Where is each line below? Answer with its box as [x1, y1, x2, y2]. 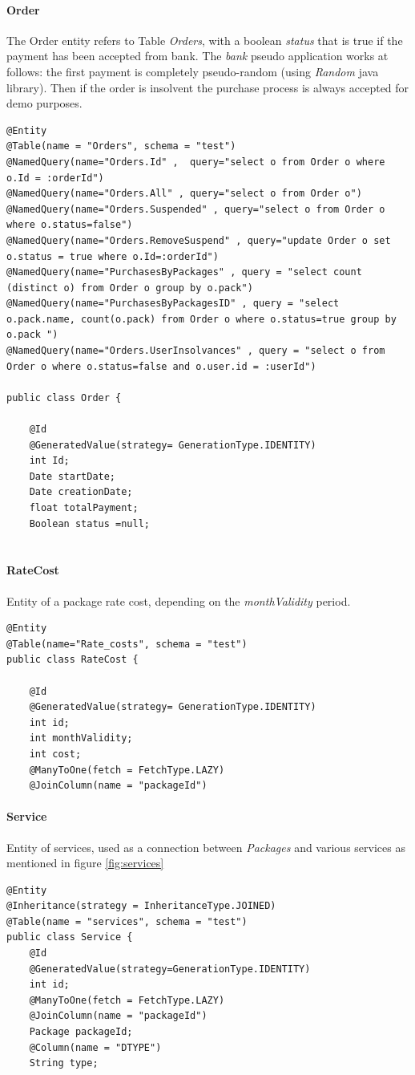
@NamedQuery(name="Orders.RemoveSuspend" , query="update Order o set [6, 234, 391, 246]
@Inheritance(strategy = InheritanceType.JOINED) [6, 900, 276, 912]
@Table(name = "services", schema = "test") [6, 915, 248, 927]
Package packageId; [29, 1026, 133, 1038]
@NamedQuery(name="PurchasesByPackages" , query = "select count [6, 266, 362, 278]
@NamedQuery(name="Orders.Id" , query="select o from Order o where [6, 156, 385, 168]
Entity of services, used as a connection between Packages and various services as [6, 838, 405, 855]
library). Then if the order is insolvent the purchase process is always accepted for [6, 79, 409, 95]
